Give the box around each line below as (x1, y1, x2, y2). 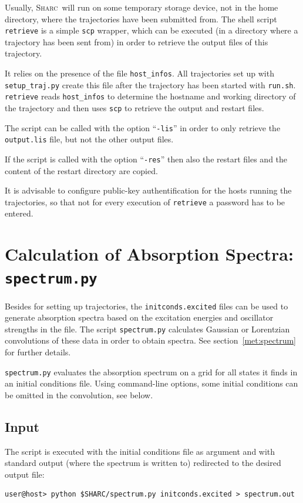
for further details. (5, 346, 71, 358)
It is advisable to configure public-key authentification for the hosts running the (5, 184, 292, 196)
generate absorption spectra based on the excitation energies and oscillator (5, 311, 274, 324)
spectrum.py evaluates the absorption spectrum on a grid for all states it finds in (5, 365, 298, 378)
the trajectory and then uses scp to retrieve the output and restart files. (5, 102, 264, 114)
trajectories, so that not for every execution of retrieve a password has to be (5, 195, 285, 208)
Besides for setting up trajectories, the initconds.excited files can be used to (5, 299, 288, 312)
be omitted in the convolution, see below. (5, 388, 153, 401)
